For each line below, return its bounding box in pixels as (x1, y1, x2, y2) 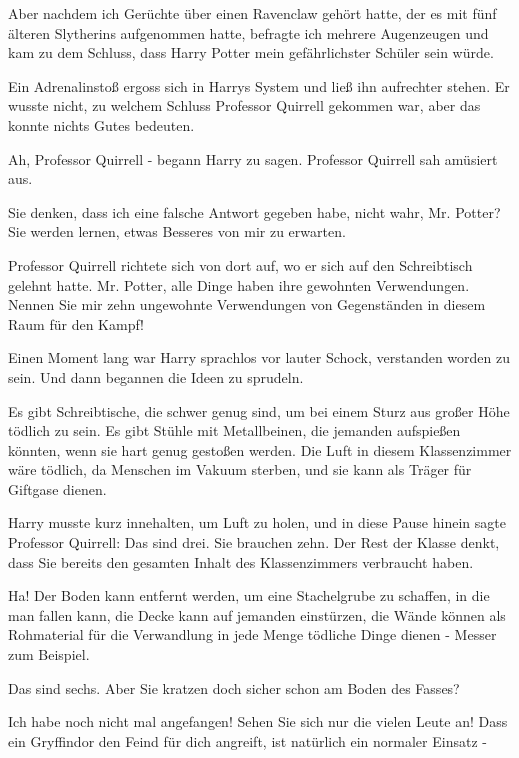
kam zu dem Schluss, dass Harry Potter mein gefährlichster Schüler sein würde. (8, 42, 494, 63)
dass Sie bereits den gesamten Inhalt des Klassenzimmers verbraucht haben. (8, 551, 474, 572)
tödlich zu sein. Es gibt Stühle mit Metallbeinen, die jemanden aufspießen (8, 420, 461, 441)
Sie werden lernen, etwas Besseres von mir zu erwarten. (8, 221, 346, 242)
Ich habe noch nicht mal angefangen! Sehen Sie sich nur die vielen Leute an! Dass (8, 711, 508, 732)
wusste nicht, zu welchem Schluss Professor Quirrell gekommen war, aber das (8, 95, 481, 116)
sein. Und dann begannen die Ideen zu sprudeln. (8, 366, 304, 387)
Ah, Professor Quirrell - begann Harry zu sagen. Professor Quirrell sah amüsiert (8, 148, 498, 169)
